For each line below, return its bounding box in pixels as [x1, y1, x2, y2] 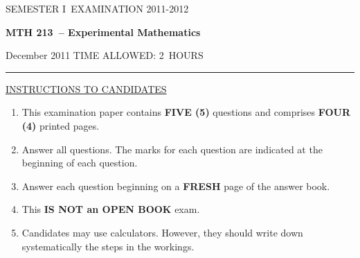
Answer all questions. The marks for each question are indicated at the [21, 141, 323, 156]
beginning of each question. [21, 155, 138, 170]
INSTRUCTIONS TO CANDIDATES [6, 81, 167, 96]
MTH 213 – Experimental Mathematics [6, 24, 201, 39]
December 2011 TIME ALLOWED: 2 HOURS [6, 48, 204, 62]
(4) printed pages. [21, 118, 100, 132]
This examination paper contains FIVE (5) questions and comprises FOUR [21, 105, 350, 119]
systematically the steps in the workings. [21, 239, 195, 253]
